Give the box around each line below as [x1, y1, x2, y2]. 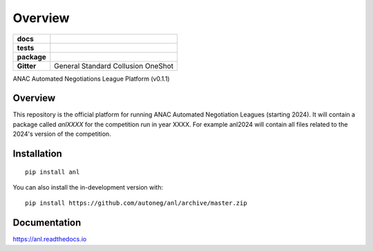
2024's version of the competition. [12, 130, 112, 138]
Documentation [12, 217, 82, 229]
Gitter [17, 61, 37, 70]
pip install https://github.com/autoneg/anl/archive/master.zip [25, 199, 248, 207]
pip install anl [25, 168, 80, 176]
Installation [12, 148, 62, 160]
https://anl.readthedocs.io [12, 235, 87, 243]
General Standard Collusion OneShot [54, 61, 174, 70]
